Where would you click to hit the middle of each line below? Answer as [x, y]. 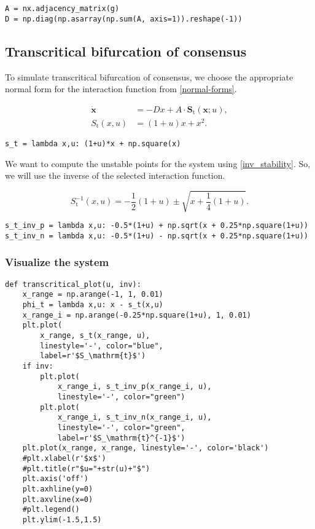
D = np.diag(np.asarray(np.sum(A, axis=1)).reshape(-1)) [124, 19]
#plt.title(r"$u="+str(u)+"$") [86, 468]
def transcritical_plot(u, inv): [73, 284]
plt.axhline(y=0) [58, 489]
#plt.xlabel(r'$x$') [64, 458]
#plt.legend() [51, 510]
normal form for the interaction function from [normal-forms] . [121, 89]
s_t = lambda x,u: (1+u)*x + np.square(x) [93, 143]
